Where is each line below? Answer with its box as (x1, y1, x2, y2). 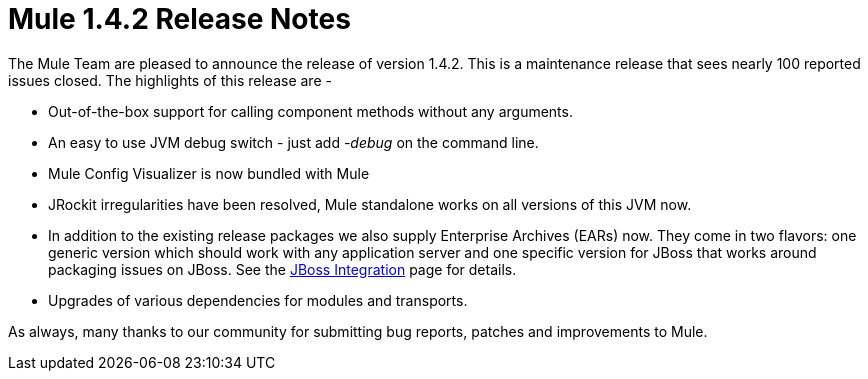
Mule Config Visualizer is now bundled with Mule (48, 164, 370, 182)
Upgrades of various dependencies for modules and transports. (48, 291, 468, 309)
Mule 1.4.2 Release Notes (8, 2, 351, 36)
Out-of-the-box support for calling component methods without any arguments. (48, 102, 573, 120)
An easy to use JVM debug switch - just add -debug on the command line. (48, 133, 539, 151)
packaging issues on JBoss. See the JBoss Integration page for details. (48, 260, 517, 278)
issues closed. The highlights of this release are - (8, 71, 332, 89)
